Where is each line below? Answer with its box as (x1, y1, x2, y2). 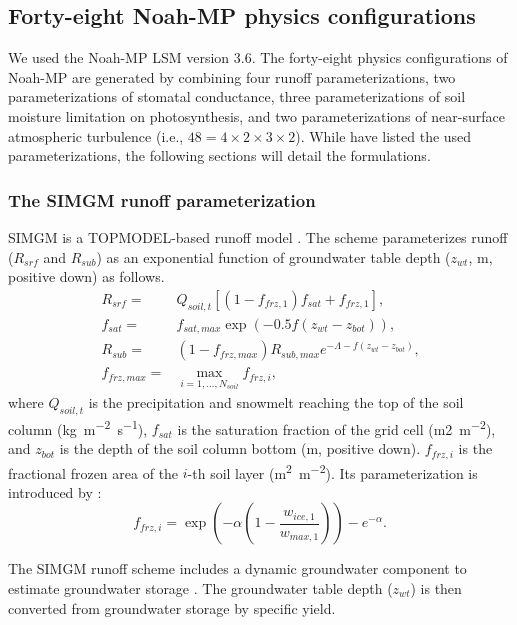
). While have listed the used (295, 125, 472, 146)
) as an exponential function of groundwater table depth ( (96, 246, 451, 267)
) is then (410, 577, 462, 598)
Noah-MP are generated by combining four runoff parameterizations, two (8, 66, 456, 87)
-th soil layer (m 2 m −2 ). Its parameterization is (187, 459, 478, 483)
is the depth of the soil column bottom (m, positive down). (59, 438, 421, 459)
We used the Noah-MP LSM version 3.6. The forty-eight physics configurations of (8, 47, 508, 68)
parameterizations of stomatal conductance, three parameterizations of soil (8, 86, 466, 107)
